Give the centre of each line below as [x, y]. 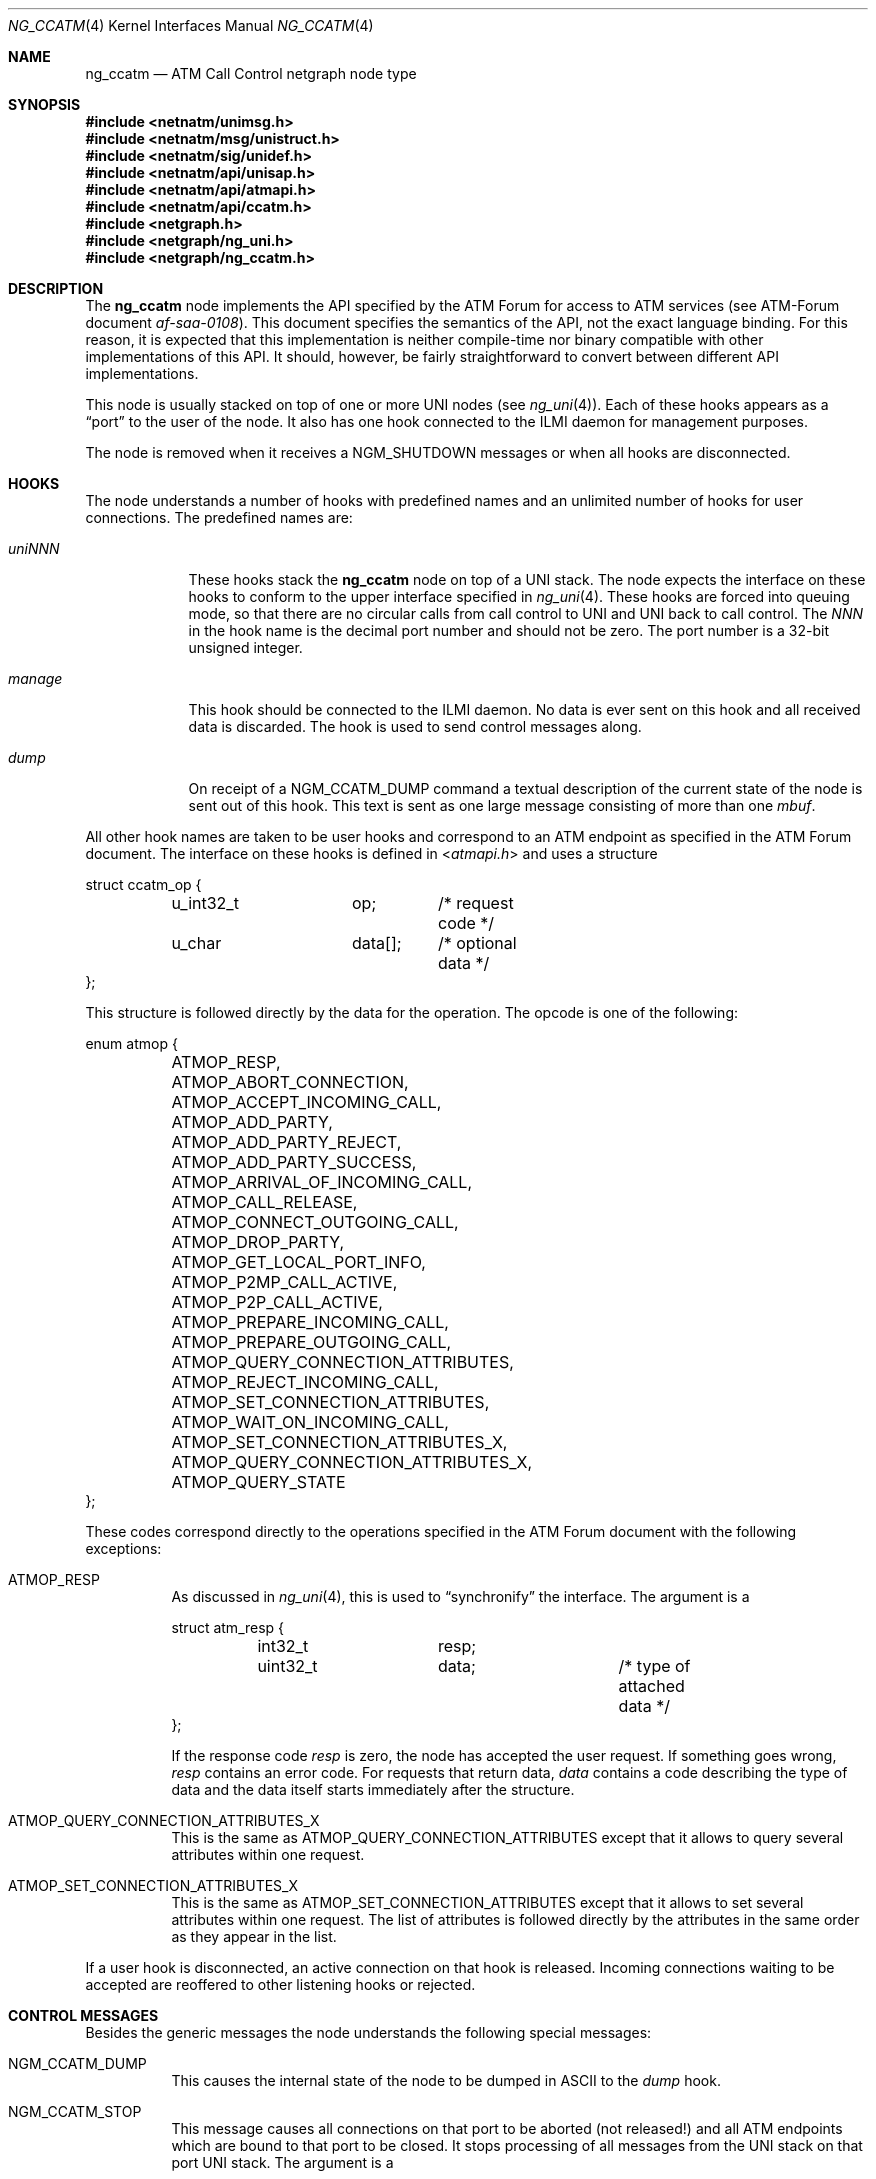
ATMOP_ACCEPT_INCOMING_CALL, [306, 1102]
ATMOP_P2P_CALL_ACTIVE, [277, 1302]
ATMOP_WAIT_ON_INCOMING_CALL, [310, 1422]
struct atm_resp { [228, 1627]
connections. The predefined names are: [219, 517]
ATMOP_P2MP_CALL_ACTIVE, [284, 1282]
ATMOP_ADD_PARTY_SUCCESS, [294, 1162]
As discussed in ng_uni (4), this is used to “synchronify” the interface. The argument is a [460, 1596]
